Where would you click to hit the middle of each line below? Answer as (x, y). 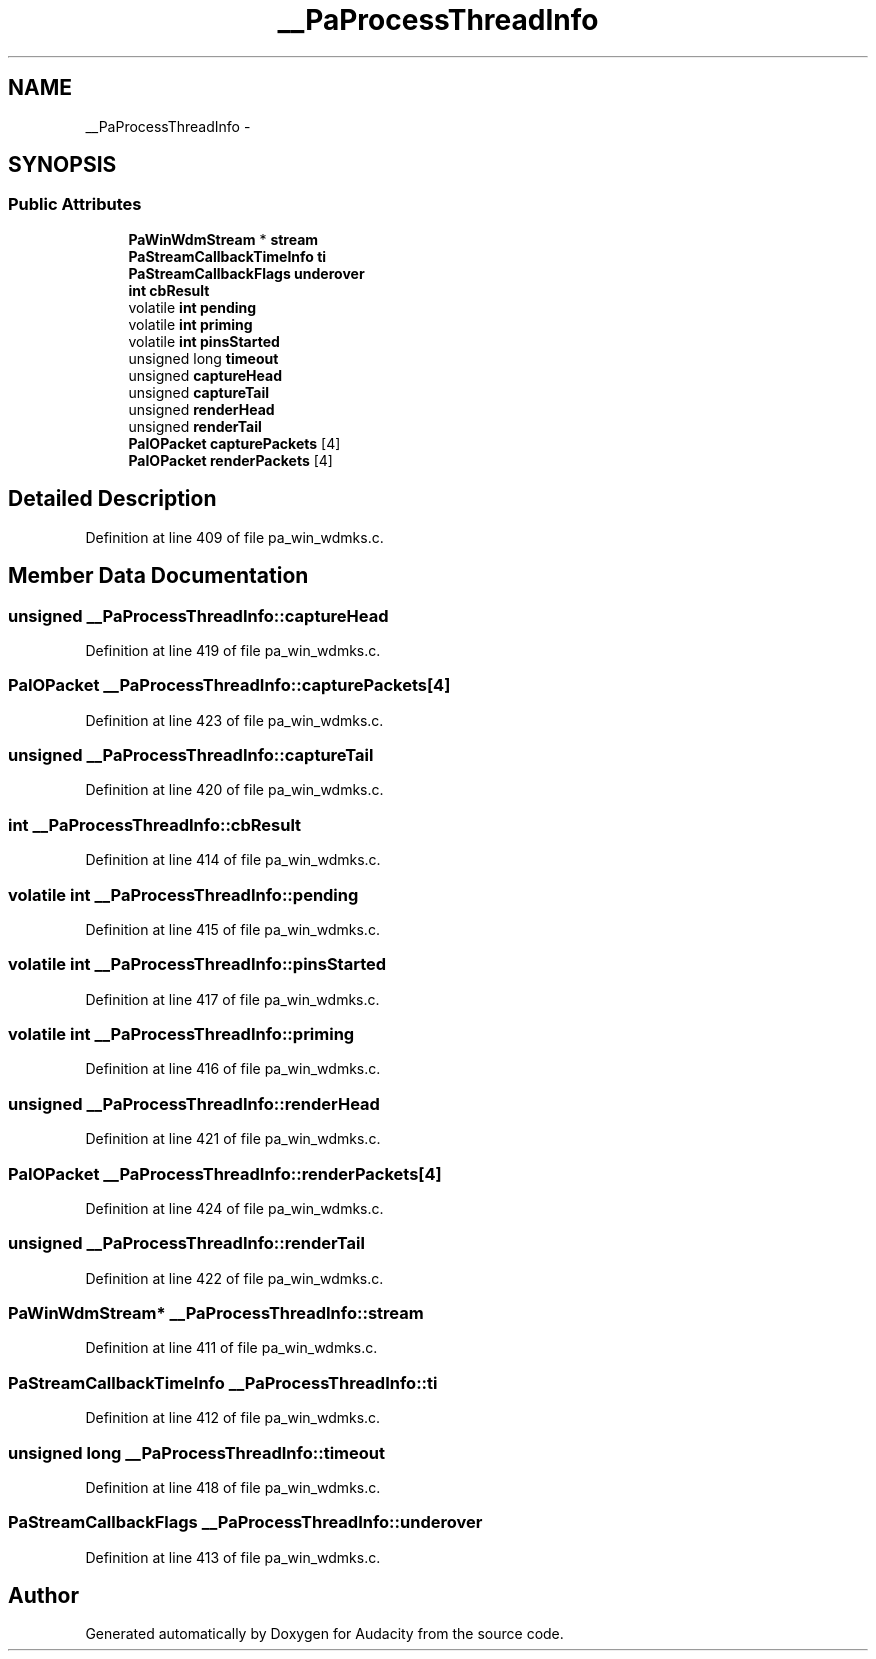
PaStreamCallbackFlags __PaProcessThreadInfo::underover (245, 1522)
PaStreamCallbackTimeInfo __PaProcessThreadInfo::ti (223, 1382)
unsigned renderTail (195, 426)
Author (43, 1596)
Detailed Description (112, 499)
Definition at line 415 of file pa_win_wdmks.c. (232, 929)
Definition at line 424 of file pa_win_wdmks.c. (234, 1208)
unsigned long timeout (203, 358)
